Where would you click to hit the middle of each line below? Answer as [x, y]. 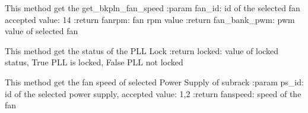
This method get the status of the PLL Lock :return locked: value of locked [142, 50]
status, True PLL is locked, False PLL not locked [94, 62]
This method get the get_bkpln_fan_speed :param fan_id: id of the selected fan [153, 8]
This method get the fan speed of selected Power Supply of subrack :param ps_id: [154, 82]
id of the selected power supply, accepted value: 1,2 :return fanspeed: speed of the [153, 93]
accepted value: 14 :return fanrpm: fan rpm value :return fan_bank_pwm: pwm [150, 19]
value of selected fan [42, 31]
